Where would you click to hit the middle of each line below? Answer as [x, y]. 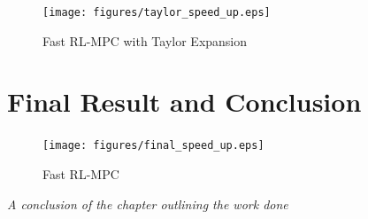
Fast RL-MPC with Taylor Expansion [145, 40]
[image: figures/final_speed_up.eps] [153, 146]
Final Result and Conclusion [184, 102]
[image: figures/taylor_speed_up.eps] [157, 12]
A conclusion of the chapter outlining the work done [148, 203]
